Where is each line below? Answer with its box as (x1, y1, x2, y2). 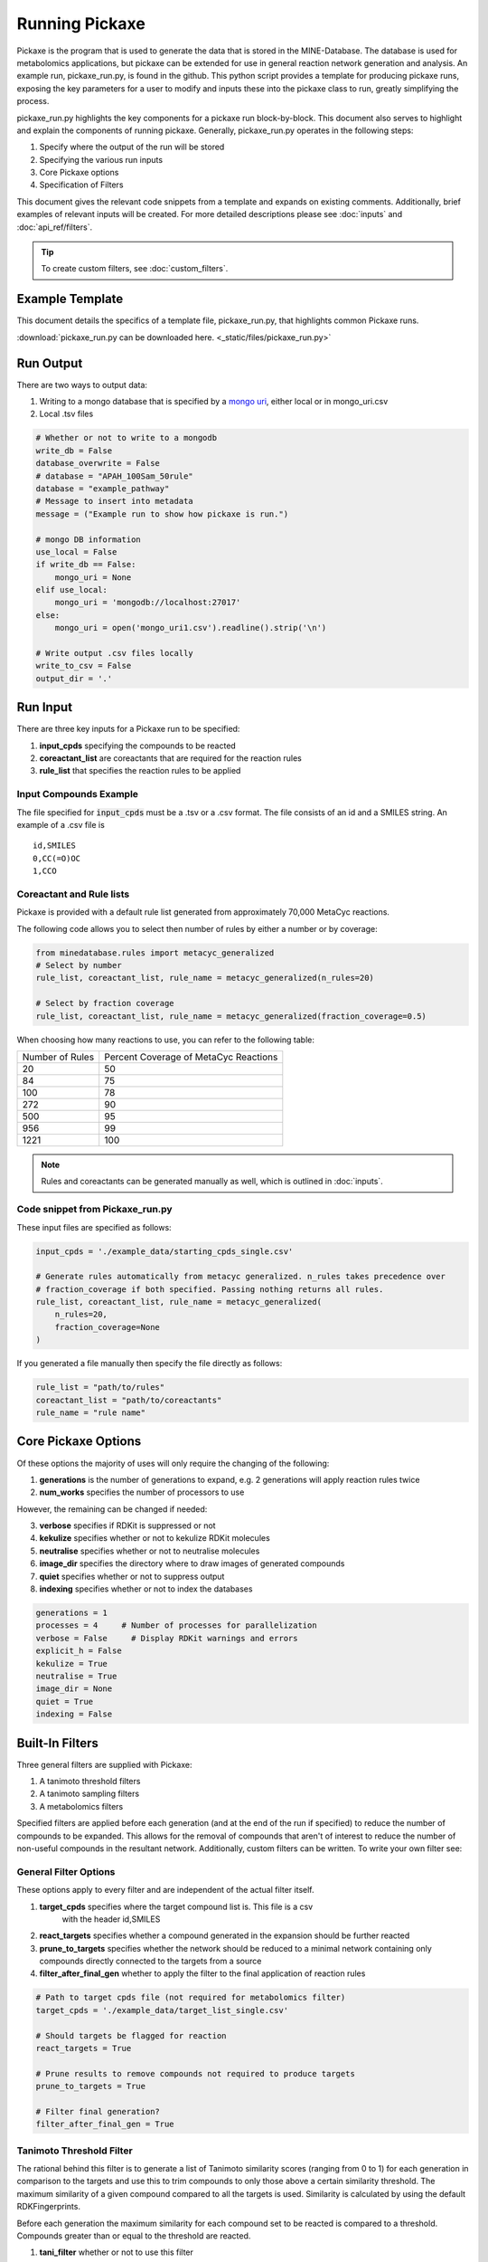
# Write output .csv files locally (35, 648, 193, 659)
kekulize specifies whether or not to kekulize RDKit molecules (39, 1533, 270, 1544)
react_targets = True (35, 2043, 132, 2054)
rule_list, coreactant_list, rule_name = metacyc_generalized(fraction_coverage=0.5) (35, 1011, 427, 1022)
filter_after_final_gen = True (35, 2119, 175, 2130)
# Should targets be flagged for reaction (35, 2030, 227, 2040)
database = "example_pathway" (35, 483, 170, 493)
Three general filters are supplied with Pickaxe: (16, 1759, 192, 1770)
